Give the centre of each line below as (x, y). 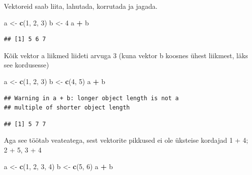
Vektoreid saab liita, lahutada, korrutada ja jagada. (81, 6)
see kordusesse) (27, 65)
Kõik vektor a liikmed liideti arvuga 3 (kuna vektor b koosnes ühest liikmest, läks (126, 55)
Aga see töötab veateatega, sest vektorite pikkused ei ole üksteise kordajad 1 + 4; (126, 140)
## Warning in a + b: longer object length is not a (91, 98)
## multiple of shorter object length (67, 108)
